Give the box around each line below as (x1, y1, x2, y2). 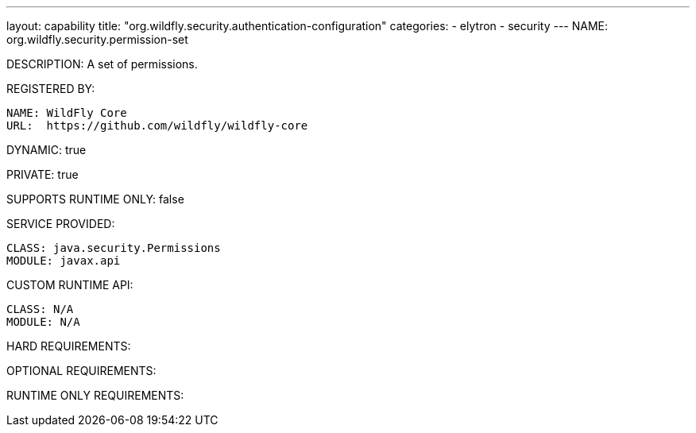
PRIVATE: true (6, 168, 79, 181)
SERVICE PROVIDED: (6, 217, 115, 230)
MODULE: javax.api (6, 254, 121, 267)
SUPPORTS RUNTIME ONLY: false (6, 192, 184, 206)
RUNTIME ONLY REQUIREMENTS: (6, 389, 184, 402)
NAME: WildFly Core (6, 106, 127, 119)
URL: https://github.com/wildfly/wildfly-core (6, 119, 308, 132)
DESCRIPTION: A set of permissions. (6, 57, 198, 71)
